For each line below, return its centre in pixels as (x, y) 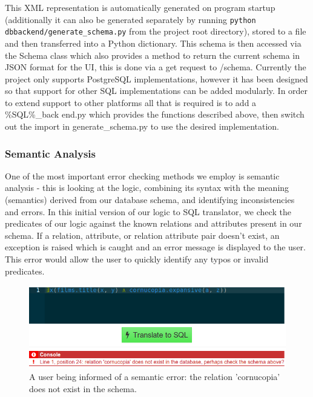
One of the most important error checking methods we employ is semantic (142, 175)
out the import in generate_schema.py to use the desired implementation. (142, 126)
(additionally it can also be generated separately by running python (130, 19)
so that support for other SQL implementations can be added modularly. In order (156, 91)
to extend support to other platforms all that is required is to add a (131, 102)
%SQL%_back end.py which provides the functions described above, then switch (155, 114)
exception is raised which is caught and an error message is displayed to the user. (155, 247)
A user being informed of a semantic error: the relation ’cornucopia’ (155, 377)
